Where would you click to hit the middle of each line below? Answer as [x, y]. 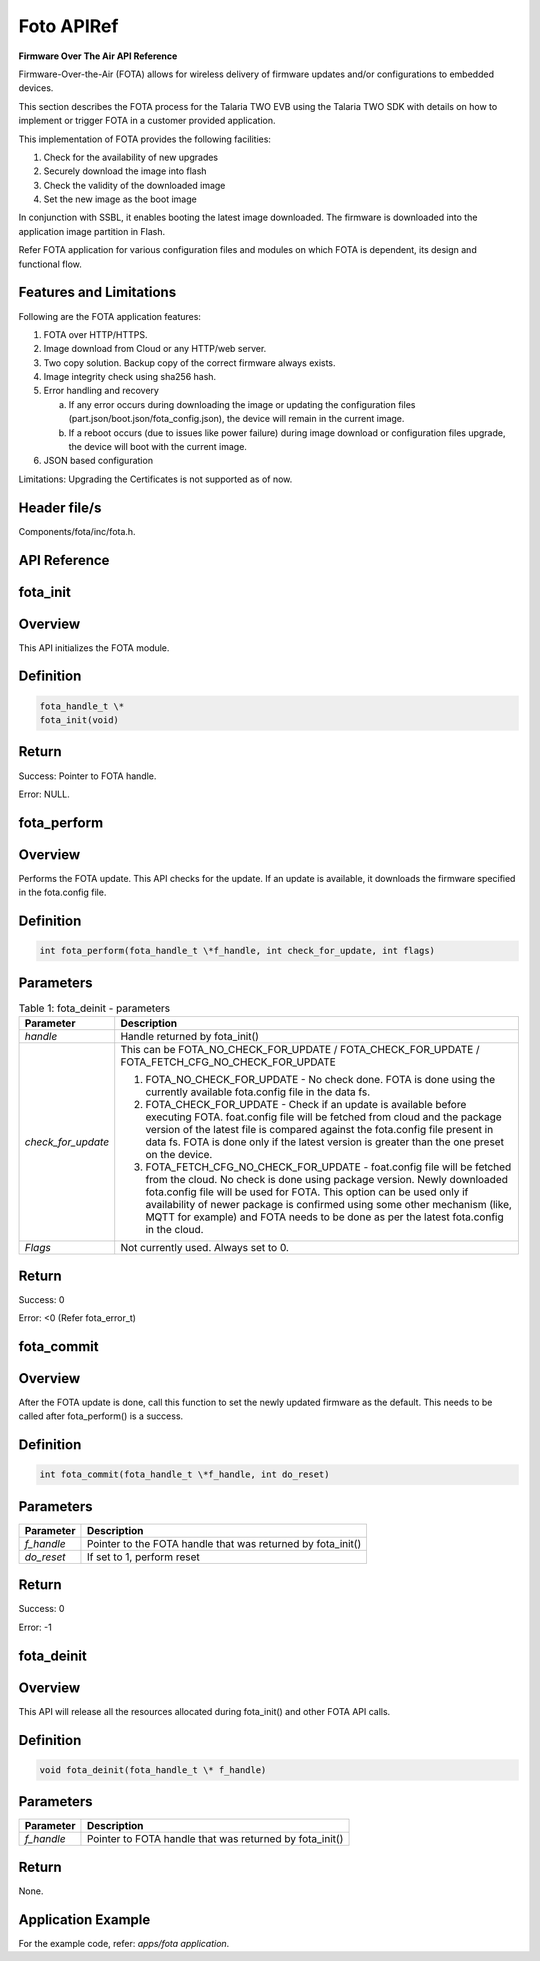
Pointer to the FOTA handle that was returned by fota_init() [224, 1543]
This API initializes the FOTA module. [94, 647]
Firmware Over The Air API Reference [98, 56]
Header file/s [60, 507]
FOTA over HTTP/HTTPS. [95, 334]
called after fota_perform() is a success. [101, 1416]
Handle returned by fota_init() [190, 1037]
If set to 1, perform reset [143, 1557]
